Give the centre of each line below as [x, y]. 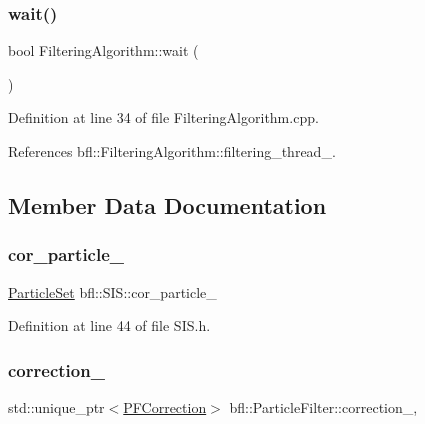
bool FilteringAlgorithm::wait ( [103, 50]
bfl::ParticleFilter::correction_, [323, 407]
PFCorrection [165, 407]
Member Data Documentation [167, 204]
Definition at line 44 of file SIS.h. [109, 325]
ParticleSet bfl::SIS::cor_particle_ [112, 291]
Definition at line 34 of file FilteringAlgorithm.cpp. [163, 117]
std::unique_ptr [56, 407]
